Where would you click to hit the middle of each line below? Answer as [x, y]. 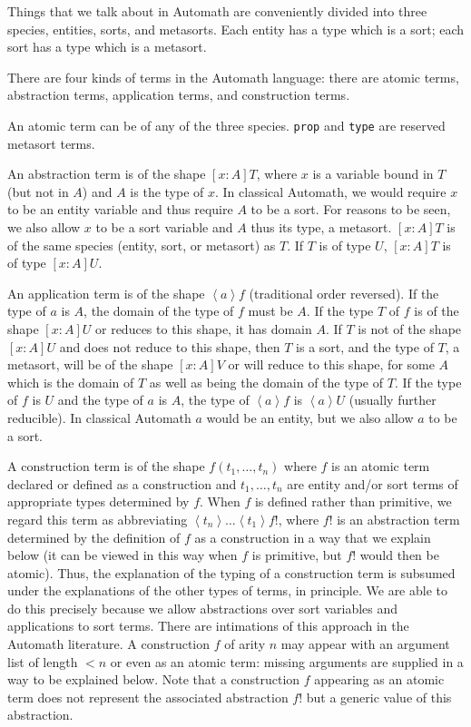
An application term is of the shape [106, 293]
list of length [43, 661]
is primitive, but [297, 555]
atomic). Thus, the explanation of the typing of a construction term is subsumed [231, 572]
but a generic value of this [379, 697]
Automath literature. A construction [109, 644]
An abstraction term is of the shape [107, 174]
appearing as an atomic [379, 679]
